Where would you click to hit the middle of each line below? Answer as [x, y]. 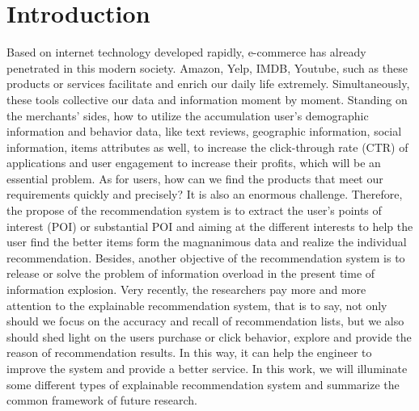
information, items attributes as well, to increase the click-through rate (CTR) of [207, 147]
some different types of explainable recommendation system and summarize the [203, 384]
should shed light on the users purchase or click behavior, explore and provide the [209, 336]
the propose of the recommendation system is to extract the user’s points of [194, 210]
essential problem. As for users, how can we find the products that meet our [195, 178]
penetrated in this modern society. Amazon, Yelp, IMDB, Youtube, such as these [207, 67]
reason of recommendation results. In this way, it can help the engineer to [189, 352]
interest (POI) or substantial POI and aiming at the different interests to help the [210, 226]
